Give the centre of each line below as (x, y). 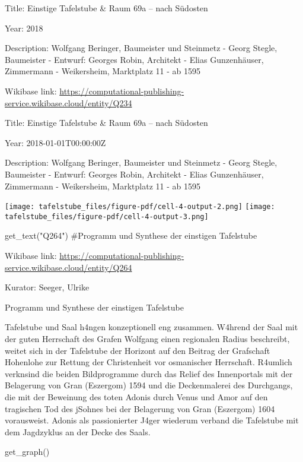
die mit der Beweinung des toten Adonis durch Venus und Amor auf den (136, 396)
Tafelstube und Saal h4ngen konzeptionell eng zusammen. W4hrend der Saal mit (151, 327)
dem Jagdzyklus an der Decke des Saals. (78, 431)
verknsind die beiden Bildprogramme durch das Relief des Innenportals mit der (149, 373)
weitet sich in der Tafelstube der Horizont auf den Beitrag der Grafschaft (138, 350)
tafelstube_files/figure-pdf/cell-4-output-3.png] (107, 216)
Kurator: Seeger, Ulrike (47, 287)
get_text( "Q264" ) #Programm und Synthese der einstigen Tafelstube (131, 235)
